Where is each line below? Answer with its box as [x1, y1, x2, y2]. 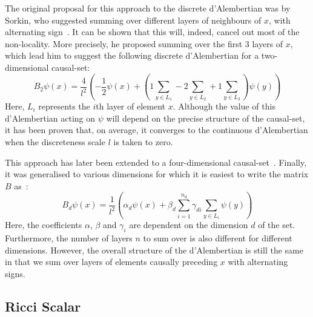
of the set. [258, 218, 295, 231]
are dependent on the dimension [129, 218, 248, 231]
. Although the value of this [173, 100, 275, 113]
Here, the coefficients [5, 218, 82, 231]
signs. [5, 267, 25, 279]
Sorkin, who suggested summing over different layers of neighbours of [5, 13, 262, 26]
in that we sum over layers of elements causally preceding [5, 255, 218, 268]
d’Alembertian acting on [5, 111, 96, 124]
